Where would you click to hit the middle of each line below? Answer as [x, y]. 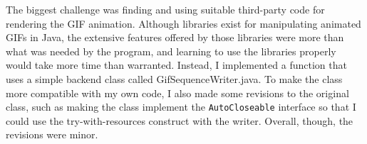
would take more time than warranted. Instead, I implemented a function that [176, 65]
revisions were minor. [52, 134]
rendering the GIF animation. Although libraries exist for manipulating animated [183, 23]
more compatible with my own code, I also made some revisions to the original [177, 93]
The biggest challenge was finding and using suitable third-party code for [165, 9]
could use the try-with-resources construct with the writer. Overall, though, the [180, 120]
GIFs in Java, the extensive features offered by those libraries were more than [175, 37]
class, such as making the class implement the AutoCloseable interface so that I [181, 107]
